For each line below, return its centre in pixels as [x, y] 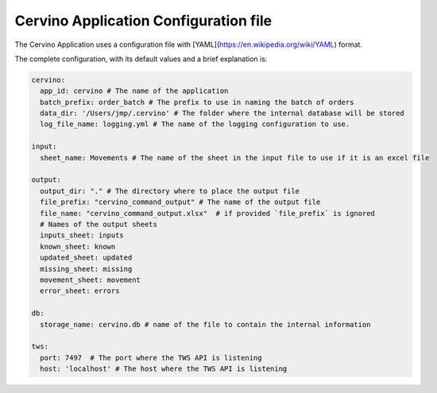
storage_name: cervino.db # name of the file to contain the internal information [205, 324]
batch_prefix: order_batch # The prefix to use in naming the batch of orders [197, 102]
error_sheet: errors [80, 291]
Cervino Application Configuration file [143, 21]
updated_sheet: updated [86, 258]
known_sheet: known [78, 247]
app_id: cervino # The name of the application [134, 91]
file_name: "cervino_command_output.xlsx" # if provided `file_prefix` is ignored [207, 213]
